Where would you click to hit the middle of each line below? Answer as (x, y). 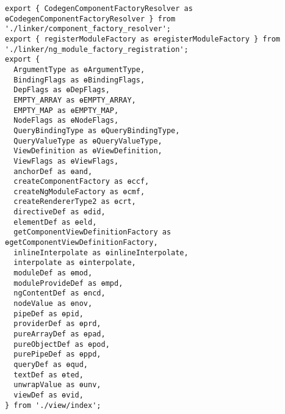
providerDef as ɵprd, (57, 324)
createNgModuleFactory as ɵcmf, (79, 191)
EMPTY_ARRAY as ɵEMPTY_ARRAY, (75, 100)
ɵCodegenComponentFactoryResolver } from (90, 19)
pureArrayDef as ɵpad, (60, 334)
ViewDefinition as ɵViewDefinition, (88, 151)
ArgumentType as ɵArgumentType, (79, 69)
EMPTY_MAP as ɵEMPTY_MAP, (66, 110)
